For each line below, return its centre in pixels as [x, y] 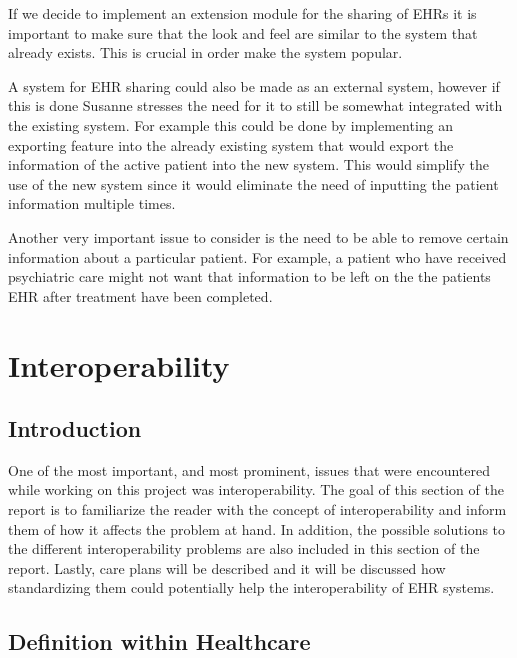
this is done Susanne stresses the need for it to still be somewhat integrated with [255, 105]
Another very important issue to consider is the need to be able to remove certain [258, 236]
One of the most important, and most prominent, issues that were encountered [249, 469]
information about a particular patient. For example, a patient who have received [257, 256]
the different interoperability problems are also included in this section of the [244, 548]
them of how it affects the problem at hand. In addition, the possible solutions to [257, 528]
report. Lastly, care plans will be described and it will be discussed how [227, 567]
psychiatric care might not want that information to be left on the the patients [249, 276]
